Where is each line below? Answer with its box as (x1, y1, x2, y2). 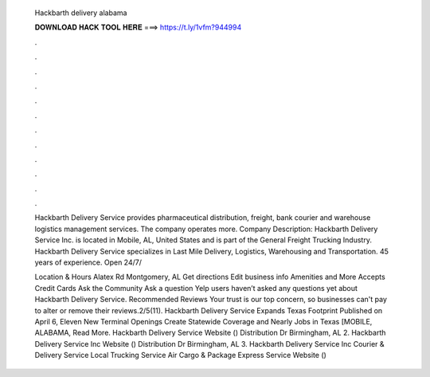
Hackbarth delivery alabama (34, 8, 127, 18)
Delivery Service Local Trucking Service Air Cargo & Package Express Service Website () (34, 351, 326, 360)
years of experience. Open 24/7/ (34, 257, 143, 267)
